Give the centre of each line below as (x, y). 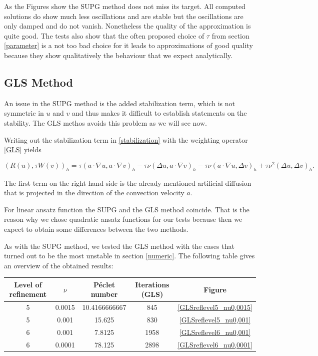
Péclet (104, 284)
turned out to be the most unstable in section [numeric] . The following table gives (129, 256)
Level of (28, 284)
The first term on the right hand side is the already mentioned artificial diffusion (128, 183)
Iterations (152, 284)
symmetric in (24, 113)
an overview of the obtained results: (59, 265)
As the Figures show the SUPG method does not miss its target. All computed (125, 6)
